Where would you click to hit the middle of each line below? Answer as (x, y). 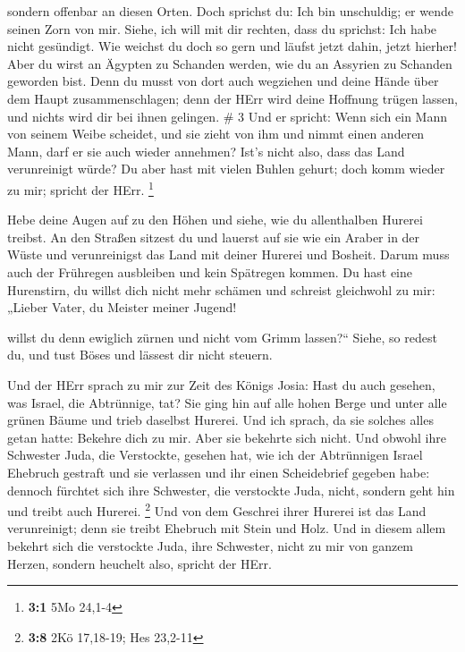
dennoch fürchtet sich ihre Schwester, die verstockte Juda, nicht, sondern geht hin (231, 490)
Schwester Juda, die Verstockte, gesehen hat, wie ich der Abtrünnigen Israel (215, 455)
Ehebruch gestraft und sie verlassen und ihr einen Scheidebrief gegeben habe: (219, 472)
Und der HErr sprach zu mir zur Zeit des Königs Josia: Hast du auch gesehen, (221, 384)
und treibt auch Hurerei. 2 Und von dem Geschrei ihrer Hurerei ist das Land (217, 509)
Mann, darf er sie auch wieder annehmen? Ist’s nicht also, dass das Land (206, 151)
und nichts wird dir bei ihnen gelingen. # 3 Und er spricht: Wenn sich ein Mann (227, 116)
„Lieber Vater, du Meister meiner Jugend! (122, 307)
